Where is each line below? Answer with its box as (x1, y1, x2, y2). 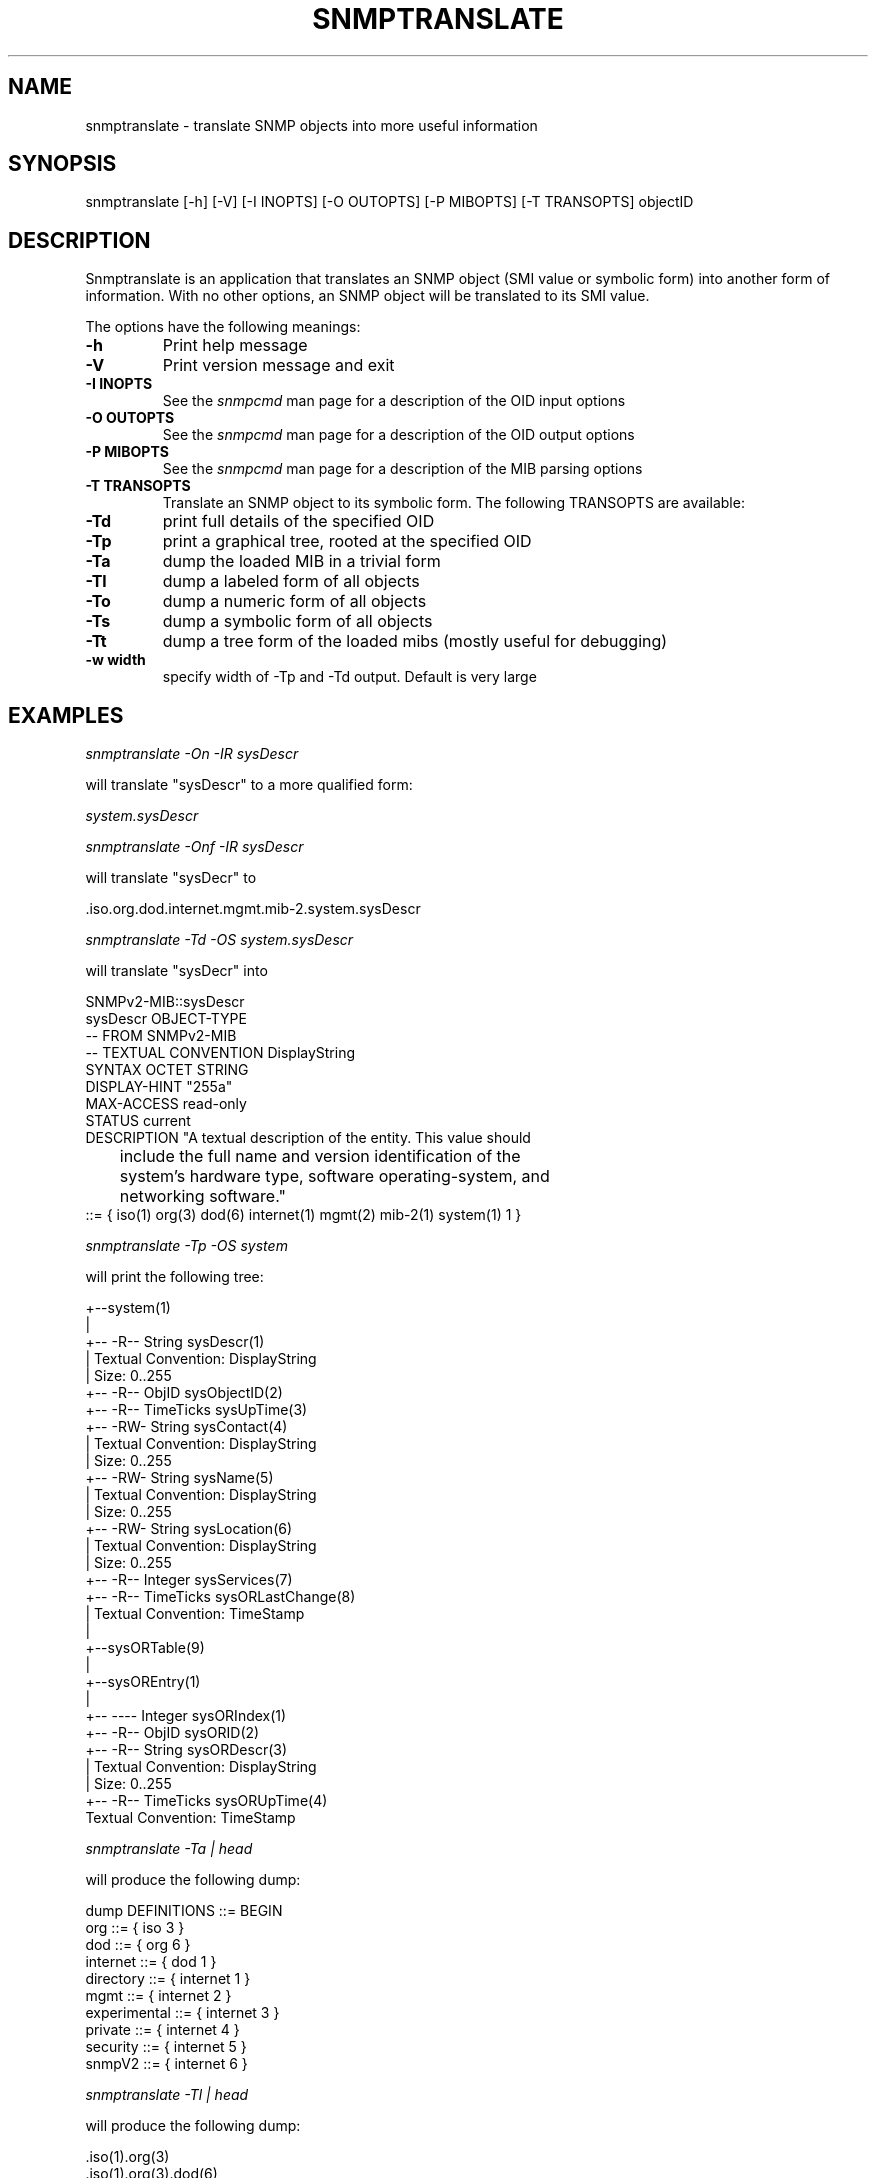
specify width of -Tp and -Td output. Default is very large (162, 668, 537, 686)
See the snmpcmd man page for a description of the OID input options (162, 392, 626, 410)
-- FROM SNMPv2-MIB (85, 1027, 237, 1045)
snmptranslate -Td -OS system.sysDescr (85, 931, 354, 949)
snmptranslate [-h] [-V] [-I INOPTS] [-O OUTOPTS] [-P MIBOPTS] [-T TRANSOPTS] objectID (85, 193, 694, 211)
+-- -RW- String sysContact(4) (85, 1418, 288, 1436)
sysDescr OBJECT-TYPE (85, 1010, 247, 1028)
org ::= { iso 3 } (85, 1919, 185, 1937)
